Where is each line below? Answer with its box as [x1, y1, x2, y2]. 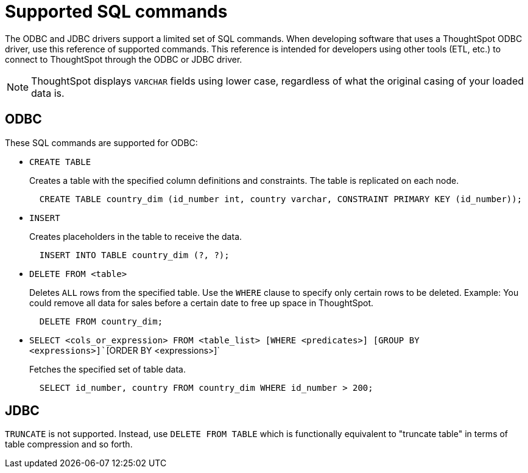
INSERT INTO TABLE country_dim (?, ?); [39, 250, 230, 260]
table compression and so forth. [5, 439, 133, 450]
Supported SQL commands [5, 1, 228, 22]
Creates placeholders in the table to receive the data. [29, 231, 242, 242]
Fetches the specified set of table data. [29, 363, 186, 374]
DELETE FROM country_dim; [39, 316, 163, 326]
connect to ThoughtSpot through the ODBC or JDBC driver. [5, 54, 242, 65]
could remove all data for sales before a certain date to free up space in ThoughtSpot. [29, 297, 374, 308]
